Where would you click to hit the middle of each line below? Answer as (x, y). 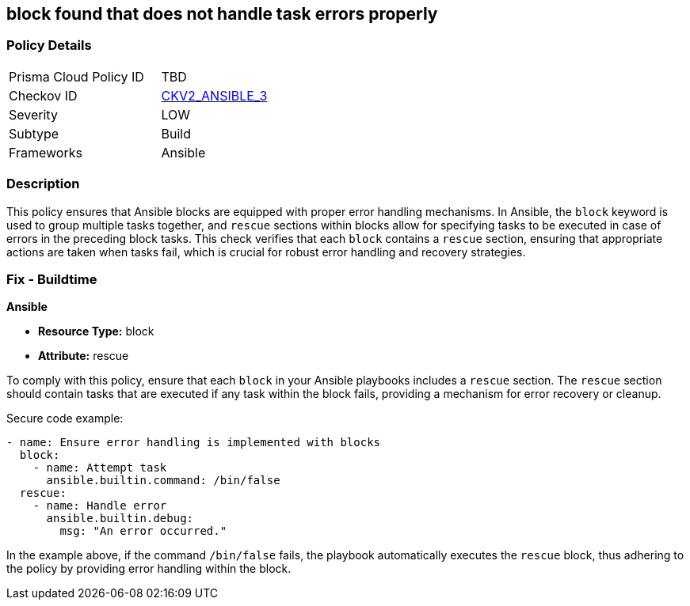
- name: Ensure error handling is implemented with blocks (194, 443)
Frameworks (46, 152)
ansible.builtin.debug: (120, 519)
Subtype (34, 133)
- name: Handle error (100, 506)
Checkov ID (43, 95)
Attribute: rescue (84, 356)
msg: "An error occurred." (143, 531)
